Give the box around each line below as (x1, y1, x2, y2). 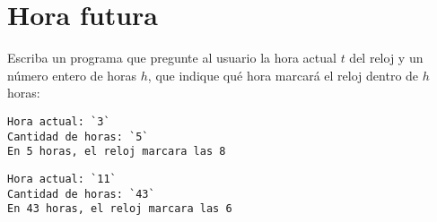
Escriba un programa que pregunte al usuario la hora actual (7, 48, 336, 67)
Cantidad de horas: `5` (7, 130, 149, 143)
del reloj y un (349, 48, 424, 67)
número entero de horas (7, 65, 137, 84)
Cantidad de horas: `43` (7, 187, 155, 201)
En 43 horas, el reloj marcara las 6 (7, 202, 232, 216)
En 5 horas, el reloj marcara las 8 (7, 145, 226, 158)
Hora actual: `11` (7, 172, 117, 185)
